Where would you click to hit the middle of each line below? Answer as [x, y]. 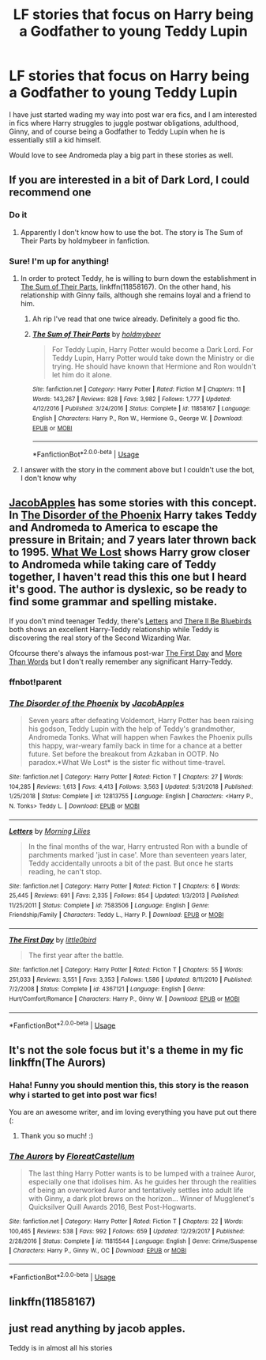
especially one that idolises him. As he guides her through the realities [142, 1182]
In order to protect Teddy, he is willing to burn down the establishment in [139, 278]
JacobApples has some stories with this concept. [133, 503]
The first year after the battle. [76, 956]
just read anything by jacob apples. [97, 1329]
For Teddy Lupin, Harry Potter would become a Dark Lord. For [152, 349]
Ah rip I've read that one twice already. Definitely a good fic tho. [136, 319]
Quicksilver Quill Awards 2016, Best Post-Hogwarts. [112, 1207]
